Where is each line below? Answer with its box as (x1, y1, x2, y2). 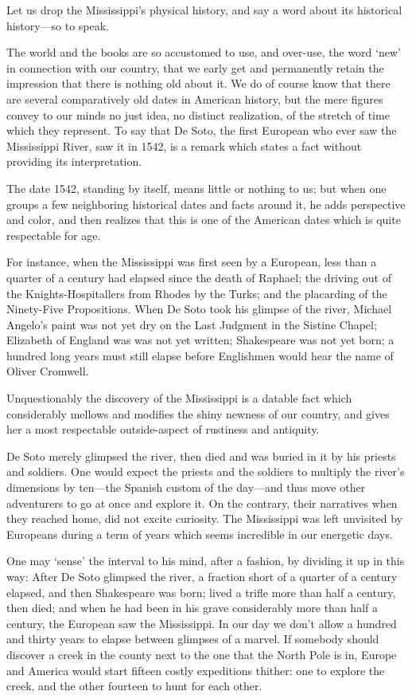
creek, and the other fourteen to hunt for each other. (6, 677, 262, 694)
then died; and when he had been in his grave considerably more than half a (6, 599, 378, 616)
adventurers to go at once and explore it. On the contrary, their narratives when (6, 494, 398, 511)
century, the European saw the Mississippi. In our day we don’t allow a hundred (6, 615, 397, 631)
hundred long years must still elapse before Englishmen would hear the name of (6, 347, 394, 363)
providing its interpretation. (6, 153, 142, 170)
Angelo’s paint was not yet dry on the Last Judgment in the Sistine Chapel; (6, 316, 377, 332)
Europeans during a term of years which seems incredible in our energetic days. (6, 525, 393, 542)
